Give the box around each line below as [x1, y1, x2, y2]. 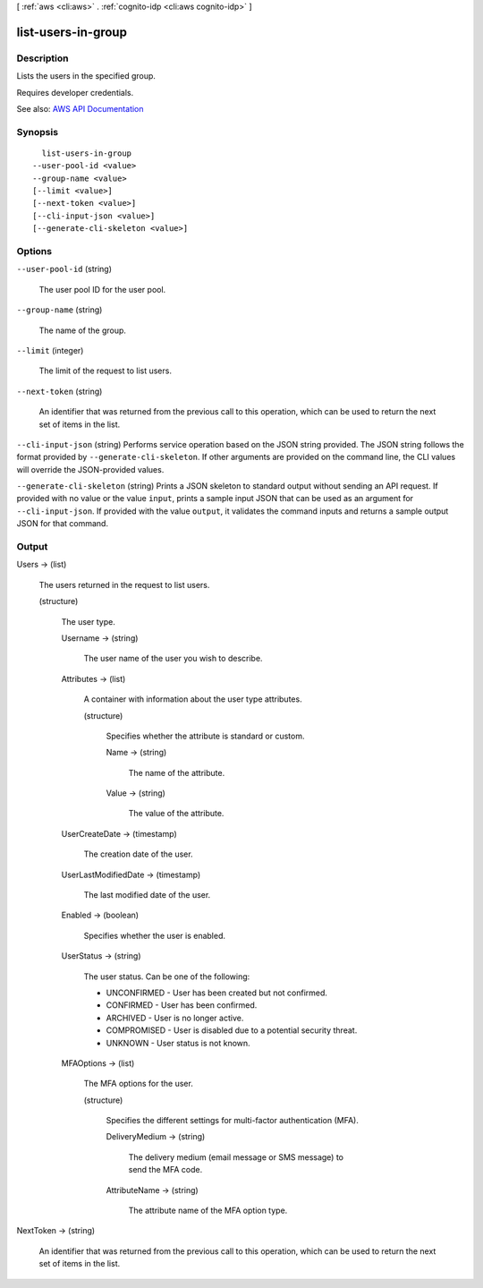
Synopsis [16, 125, 58, 138]
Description [16, 52, 69, 64]
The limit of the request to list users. [38, 365, 172, 376]
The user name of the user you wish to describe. [83, 653, 263, 664]
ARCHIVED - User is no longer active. [106, 1012, 244, 1023]
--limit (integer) [16, 345, 84, 355]
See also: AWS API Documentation [16, 103, 144, 114]
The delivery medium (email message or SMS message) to [128, 1151, 344, 1163]
